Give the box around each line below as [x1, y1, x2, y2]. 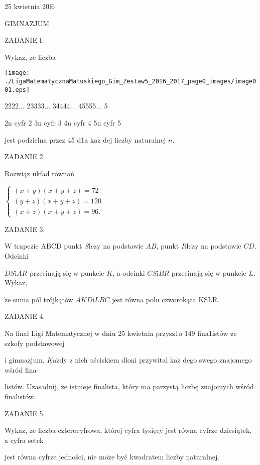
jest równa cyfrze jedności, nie [5, 451, 97, 462]
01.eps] [5, 86, 30, 93]
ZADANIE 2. [5, 151, 45, 162]
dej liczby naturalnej [103, 134, 166, 145]
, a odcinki [112, 267, 145, 278]
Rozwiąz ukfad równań [5, 168, 75, 178]
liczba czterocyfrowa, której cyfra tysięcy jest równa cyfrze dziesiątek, [38, 425, 252, 435]
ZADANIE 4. [5, 311, 45, 321]
